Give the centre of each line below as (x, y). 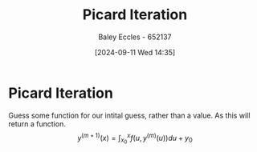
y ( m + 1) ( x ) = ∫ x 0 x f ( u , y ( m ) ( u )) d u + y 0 (135, 138)
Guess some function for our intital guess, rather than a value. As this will (129, 115)
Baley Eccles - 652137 (135, 37)
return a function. (37, 124)
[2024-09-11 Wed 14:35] (135, 52)
